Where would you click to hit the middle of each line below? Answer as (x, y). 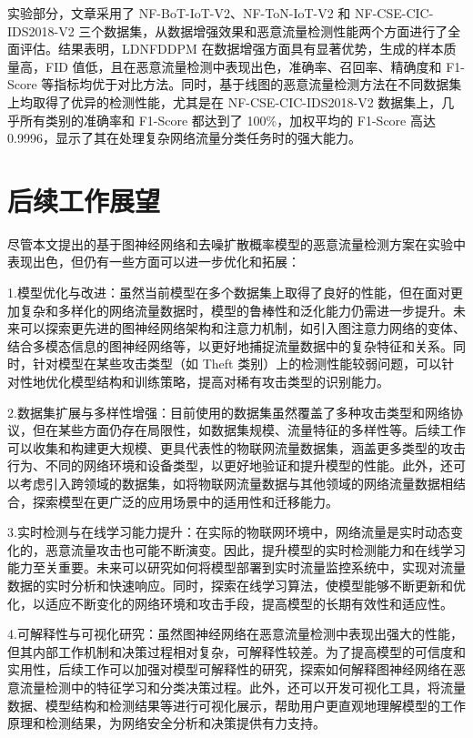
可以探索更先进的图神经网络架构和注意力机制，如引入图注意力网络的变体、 (242, 328)
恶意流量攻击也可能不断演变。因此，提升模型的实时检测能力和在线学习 (255, 549)
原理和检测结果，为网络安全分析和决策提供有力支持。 (166, 723)
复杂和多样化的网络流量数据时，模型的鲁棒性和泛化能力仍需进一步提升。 (236, 310)
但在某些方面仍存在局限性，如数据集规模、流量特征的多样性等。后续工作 (249, 430)
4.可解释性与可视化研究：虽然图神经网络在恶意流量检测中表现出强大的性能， (235, 634)
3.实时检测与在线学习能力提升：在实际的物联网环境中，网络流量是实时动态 (229, 532)
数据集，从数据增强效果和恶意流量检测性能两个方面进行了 (276, 30)
